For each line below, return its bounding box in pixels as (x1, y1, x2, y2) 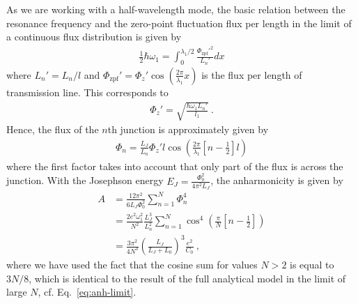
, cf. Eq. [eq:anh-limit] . (38, 284, 137, 299)
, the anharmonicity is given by (210, 173, 343, 188)
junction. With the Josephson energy (6, 173, 164, 188)
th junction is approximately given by (107, 122, 269, 137)
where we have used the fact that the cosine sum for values (6, 257, 258, 272)
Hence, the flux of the (6, 122, 99, 137)
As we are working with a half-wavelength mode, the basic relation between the (6, 2, 345, 16)
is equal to (290, 257, 334, 272)
